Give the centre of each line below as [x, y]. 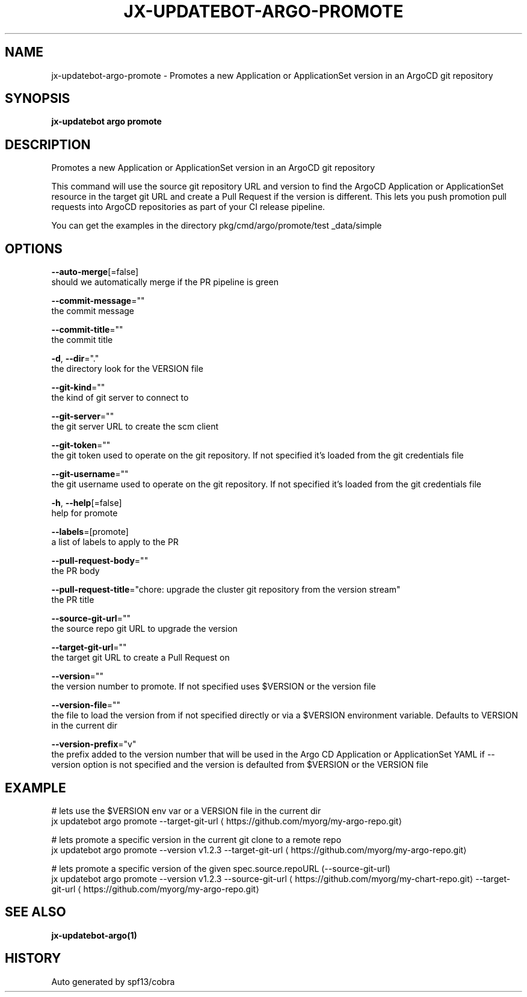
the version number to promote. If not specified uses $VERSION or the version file [214, 687]
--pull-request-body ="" [100, 561]
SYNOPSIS [38, 99]
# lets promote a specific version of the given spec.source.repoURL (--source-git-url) [221, 868]
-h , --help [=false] [87, 503]
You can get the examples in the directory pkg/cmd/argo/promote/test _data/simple [217, 226]
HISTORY [33, 958]
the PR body [76, 571]
